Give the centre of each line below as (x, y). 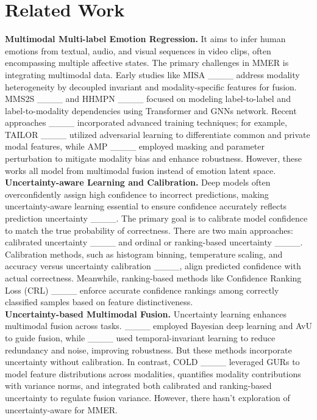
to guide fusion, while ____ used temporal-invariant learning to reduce (140, 337)
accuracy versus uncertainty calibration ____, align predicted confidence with (153, 266)
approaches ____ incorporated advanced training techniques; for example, (146, 122)
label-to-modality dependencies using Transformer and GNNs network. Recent (151, 110)
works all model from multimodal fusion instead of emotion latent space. (141, 170)
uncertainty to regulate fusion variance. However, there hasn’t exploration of (148, 397)
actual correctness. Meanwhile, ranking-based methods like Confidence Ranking (153, 278)
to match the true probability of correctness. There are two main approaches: (149, 230)
